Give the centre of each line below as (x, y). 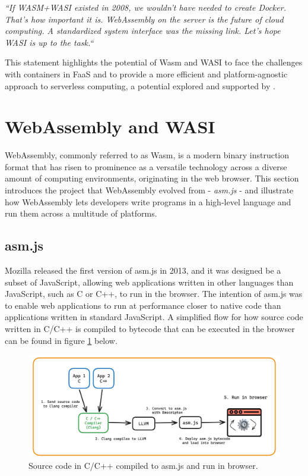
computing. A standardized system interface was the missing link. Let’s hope (143, 31)
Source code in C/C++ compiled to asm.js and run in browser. (143, 466)
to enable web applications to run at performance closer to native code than (143, 305)
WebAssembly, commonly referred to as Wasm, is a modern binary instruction (147, 155)
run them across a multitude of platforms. (81, 213)
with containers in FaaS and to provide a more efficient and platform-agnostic (146, 73)
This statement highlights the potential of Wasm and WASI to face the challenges (154, 62)
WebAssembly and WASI (110, 126)
